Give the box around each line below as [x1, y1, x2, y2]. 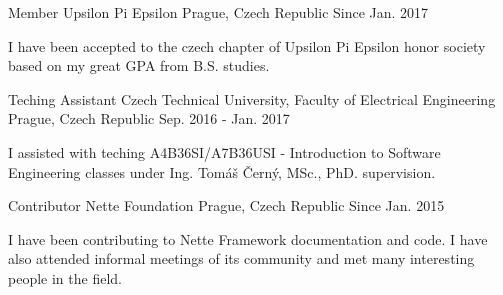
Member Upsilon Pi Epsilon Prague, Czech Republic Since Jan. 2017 [8, 2, 429, 22]
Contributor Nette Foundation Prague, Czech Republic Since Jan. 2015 [8, 195, 445, 216]
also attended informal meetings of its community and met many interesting [8, 248, 475, 269]
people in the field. [8, 267, 122, 288]
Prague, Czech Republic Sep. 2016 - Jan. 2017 [8, 108, 290, 129]
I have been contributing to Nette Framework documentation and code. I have [8, 228, 488, 249]
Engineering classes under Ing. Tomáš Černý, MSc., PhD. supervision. [8, 161, 436, 182]
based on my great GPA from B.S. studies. [8, 55, 270, 76]
